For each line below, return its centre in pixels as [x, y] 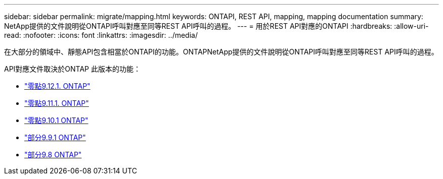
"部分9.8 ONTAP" [53, 155]
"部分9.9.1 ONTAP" [55, 137]
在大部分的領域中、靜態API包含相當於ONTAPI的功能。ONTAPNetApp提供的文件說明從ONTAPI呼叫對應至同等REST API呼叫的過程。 [221, 52]
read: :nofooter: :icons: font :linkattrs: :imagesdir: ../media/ [101, 35]
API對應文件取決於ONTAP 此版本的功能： [72, 69]
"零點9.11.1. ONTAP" [57, 103]
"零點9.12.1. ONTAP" [57, 86]
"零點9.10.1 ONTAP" [56, 120]
